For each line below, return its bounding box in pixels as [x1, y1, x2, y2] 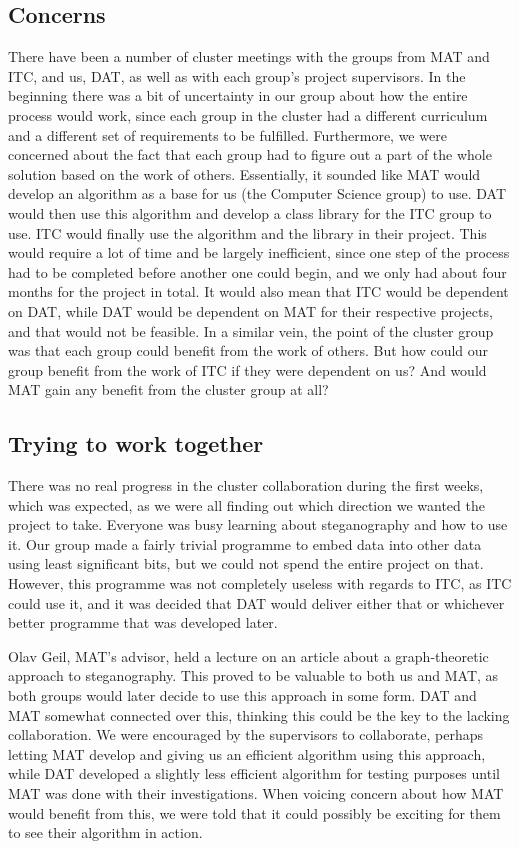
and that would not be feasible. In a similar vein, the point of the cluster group [8, 320, 494, 341]
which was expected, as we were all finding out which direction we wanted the [8, 494, 485, 515]
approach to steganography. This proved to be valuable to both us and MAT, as [8, 665, 499, 686]
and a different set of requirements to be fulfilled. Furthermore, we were [8, 124, 447, 145]
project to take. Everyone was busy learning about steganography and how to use [8, 514, 508, 535]
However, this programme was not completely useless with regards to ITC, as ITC [8, 573, 512, 594]
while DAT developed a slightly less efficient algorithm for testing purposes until [8, 763, 500, 784]
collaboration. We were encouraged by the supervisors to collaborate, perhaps [8, 724, 484, 745]
